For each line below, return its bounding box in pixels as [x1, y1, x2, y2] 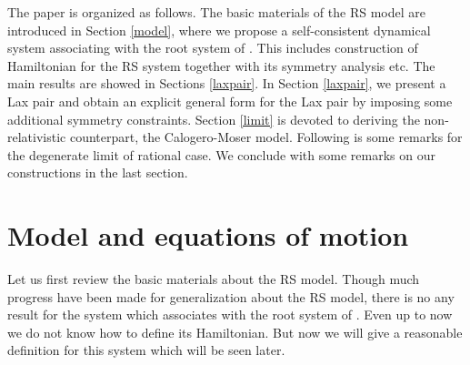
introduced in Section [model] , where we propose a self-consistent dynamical [7, 20, 431, 39]
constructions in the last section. [7, 163, 188, 182]
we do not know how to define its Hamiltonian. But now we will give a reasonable [7, 322, 463, 341]
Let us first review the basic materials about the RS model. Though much [7, 269, 420, 289]
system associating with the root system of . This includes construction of [7, 38, 418, 57]
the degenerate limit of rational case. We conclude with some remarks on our [7, 145, 435, 164]
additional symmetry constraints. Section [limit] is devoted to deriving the [7, 109, 420, 128]
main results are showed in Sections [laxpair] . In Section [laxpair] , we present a [7, 74, 446, 93]
